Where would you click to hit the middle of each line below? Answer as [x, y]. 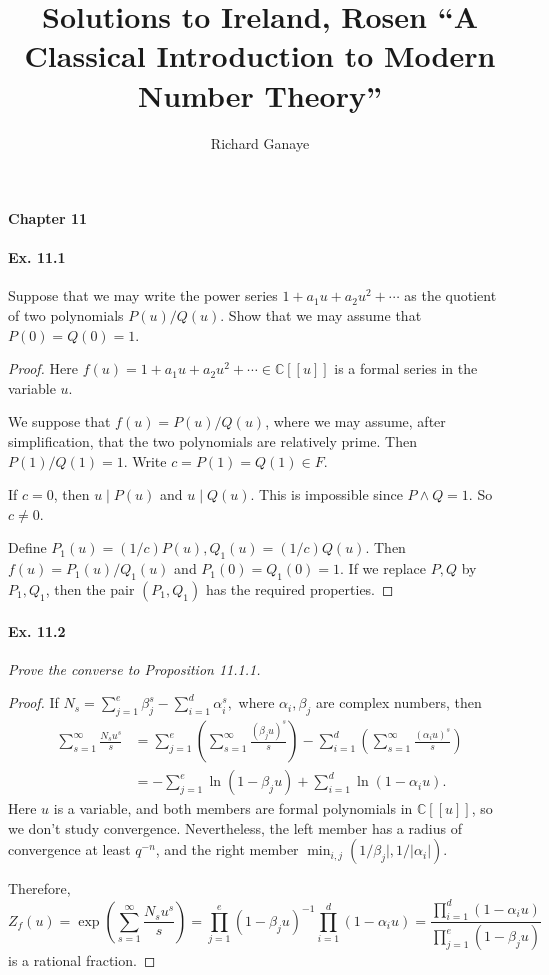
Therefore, [39, 888]
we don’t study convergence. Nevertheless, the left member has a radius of [235, 827]
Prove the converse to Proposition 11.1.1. [134, 668]
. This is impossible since [326, 494]
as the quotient [450, 295]
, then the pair [90, 589]
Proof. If [33, 702]
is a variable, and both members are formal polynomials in [233, 808]
